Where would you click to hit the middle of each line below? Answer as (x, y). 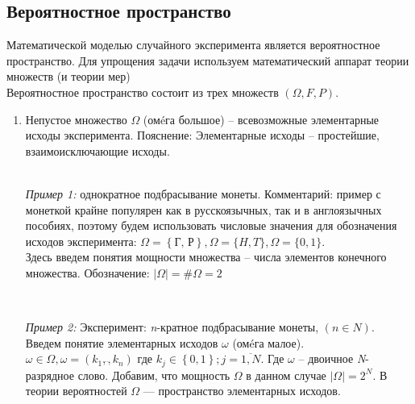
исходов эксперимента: (81, 241)
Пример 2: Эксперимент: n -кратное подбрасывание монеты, (172, 327)
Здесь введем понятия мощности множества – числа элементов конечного (206, 257)
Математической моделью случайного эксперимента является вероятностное (193, 45)
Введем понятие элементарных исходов (122, 342)
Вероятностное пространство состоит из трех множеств (143, 92)
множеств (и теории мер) (68, 76)
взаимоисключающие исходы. (98, 150)
